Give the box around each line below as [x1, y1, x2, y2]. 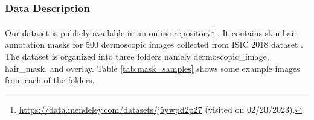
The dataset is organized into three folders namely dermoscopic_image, [5, 50, 269, 63]
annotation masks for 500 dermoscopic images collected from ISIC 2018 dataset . [5, 38, 303, 51]
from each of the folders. [5, 74, 95, 86]
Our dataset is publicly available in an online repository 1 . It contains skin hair [5, 25, 298, 39]
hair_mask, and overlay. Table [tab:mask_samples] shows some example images [5, 62, 300, 74]
